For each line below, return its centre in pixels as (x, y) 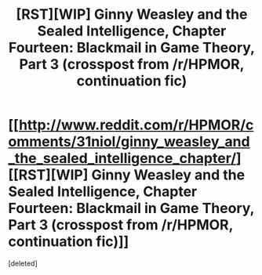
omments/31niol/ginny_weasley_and (129, 142)
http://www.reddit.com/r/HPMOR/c (136, 125)
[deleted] (23, 263)
